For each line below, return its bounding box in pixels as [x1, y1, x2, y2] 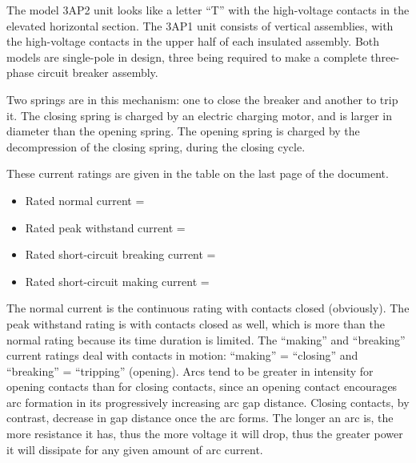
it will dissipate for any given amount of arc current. [6, 441, 263, 457]
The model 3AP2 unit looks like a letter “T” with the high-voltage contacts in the [6, 2, 410, 18]
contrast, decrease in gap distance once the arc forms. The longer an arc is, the [6, 409, 394, 426]
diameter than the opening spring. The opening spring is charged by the [6, 123, 360, 139]
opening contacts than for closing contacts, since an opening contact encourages [6, 378, 398, 395]
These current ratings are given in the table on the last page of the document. [6, 165, 389, 182]
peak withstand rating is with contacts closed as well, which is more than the [6, 315, 386, 332]
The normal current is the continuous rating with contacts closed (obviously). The [6, 300, 410, 316]
